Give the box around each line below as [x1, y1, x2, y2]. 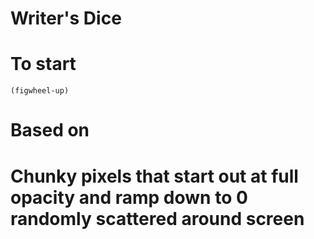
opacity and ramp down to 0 [10, 186, 248, 209]
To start [10, 53, 77, 76]
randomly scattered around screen [10, 207, 305, 230]
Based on [10, 119, 90, 142]
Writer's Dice [10, 7, 122, 30]
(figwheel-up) [10, 86, 70, 96]
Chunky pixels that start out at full [10, 165, 299, 187]
